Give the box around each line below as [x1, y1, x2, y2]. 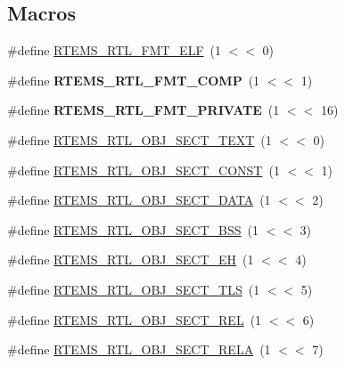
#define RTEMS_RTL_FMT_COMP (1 [7, 70, 260, 89]
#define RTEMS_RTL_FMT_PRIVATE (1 [7, 101, 280, 119]
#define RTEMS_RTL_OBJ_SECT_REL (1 [7, 310, 262, 328]
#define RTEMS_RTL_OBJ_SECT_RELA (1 [7, 340, 271, 359]
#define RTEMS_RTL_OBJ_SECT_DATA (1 [7, 191, 271, 209]
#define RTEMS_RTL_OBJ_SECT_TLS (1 [7, 280, 260, 298]
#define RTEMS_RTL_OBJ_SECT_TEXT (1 [7, 130, 272, 149]
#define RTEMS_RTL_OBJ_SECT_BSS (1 [7, 220, 259, 239]
